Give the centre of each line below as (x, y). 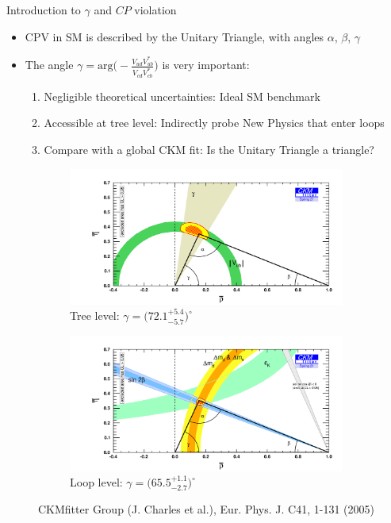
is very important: (206, 65)
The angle (49, 65)
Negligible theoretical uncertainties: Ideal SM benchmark (182, 96)
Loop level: (96, 482)
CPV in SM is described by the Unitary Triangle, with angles (174, 36)
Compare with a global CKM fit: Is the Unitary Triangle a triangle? (209, 149)
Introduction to (44, 10)
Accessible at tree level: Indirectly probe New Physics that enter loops (214, 123)
